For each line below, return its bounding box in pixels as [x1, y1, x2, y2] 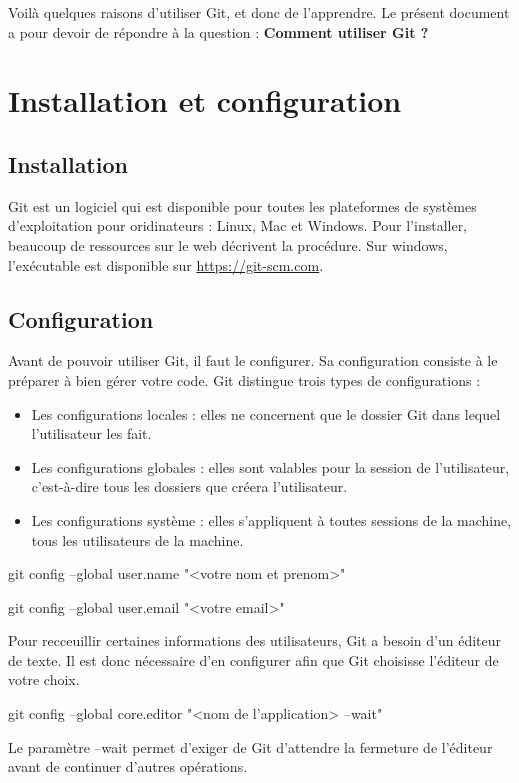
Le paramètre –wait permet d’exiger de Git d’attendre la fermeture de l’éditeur [8, 736, 493, 757]
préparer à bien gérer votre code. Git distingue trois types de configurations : [8, 369, 481, 390]
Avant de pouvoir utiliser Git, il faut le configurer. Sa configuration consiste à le [8, 350, 498, 371]
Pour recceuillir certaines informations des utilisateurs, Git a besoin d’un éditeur [8, 630, 502, 651]
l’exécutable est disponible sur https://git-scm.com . [8, 254, 324, 275]
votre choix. [8, 669, 80, 690]
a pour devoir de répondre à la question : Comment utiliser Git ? [8, 21, 429, 42]
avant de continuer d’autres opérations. [8, 756, 248, 777]
